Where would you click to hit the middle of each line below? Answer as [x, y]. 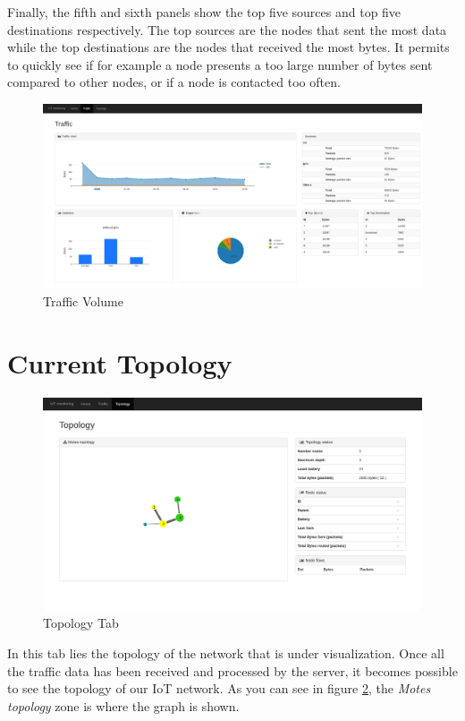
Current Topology [120, 362]
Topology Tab [81, 623]
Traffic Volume [83, 300]
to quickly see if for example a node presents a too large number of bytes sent [220, 64]
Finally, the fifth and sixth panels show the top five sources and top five [204, 12]
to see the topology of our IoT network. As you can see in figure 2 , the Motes [219, 688]
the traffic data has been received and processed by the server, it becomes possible [232, 670]
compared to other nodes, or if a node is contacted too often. [174, 82]
